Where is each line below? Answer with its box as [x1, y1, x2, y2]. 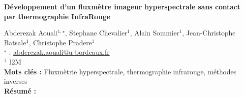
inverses [4, 76, 28, 86]
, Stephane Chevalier [65, 28, 127, 38]
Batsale [4, 37, 26, 47]
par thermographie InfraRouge [4, 11, 110, 21]
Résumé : [4, 85, 36, 96]
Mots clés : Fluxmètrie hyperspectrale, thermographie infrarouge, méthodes [4, 66, 237, 76]
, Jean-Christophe [182, 28, 236, 38]
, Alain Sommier [130, 28, 180, 38]
